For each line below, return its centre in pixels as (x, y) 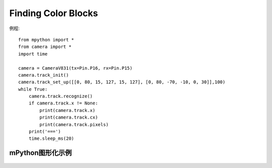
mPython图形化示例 (41, 153)
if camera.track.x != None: (63, 103)
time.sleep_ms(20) (51, 138)
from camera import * (45, 47)
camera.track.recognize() (61, 96)
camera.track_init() (44, 75)
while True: (33, 89)
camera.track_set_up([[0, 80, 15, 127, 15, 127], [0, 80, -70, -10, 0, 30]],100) (122, 82)
